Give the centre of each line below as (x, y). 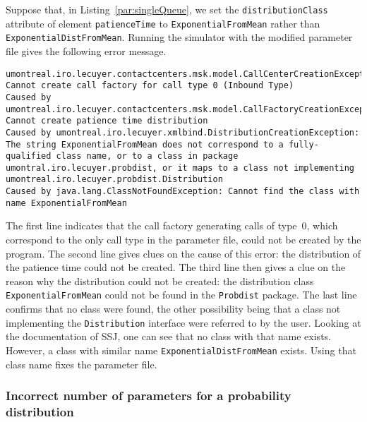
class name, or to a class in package (147, 156)
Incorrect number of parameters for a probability (149, 396)
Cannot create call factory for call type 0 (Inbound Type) (150, 86)
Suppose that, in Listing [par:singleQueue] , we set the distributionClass (167, 9)
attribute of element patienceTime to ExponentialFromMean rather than (163, 23)
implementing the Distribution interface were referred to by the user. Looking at (183, 322)
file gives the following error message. (86, 50)
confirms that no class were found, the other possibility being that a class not (173, 309)
